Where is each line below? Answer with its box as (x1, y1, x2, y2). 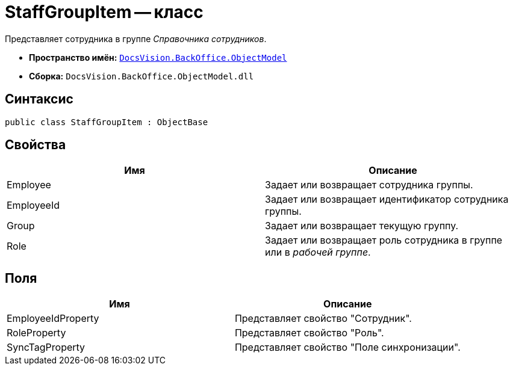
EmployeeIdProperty (7, 312, 99, 325)
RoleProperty (7, 327, 66, 339)
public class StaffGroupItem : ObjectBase (5, 117, 208, 127)
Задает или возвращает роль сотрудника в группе (265, 234, 503, 247)
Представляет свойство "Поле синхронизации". (234, 341, 461, 354)
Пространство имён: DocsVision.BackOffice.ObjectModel (29, 52, 287, 63)
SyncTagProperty (7, 341, 85, 354)
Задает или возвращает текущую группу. (265, 220, 459, 232)
